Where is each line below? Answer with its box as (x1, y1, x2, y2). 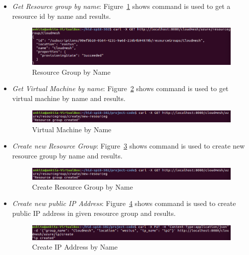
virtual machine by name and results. (12, 93, 125, 103)
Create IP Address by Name (32, 242, 118, 252)
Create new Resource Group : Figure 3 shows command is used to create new (12, 141, 245, 151)
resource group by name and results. (12, 151, 123, 160)
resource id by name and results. (12, 10, 111, 21)
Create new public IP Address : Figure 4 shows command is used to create (12, 198, 236, 208)
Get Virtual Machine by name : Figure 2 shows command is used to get (12, 83, 229, 94)
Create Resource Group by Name (32, 181, 133, 192)
